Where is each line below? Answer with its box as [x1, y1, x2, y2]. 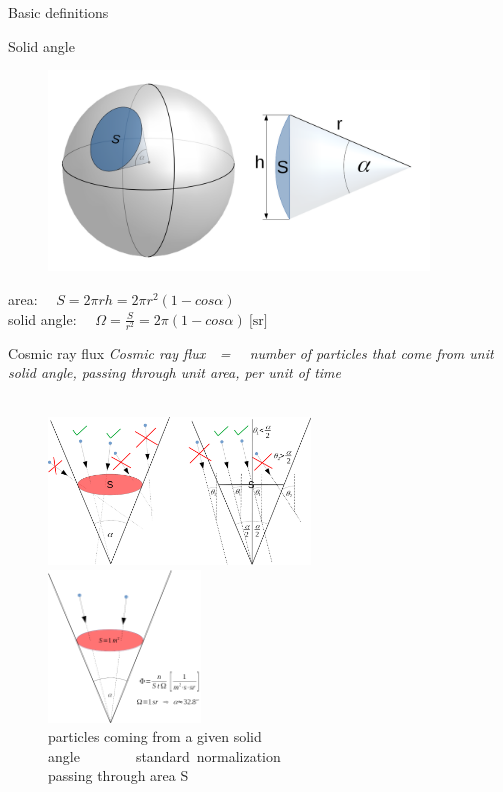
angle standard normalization [48, 745, 281, 766]
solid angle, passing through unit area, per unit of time [8, 362, 341, 383]
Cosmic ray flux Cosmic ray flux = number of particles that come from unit [8, 342, 494, 363]
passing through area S [48, 765, 189, 786]
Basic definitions [8, 2, 109, 22]
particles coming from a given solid [48, 726, 262, 747]
